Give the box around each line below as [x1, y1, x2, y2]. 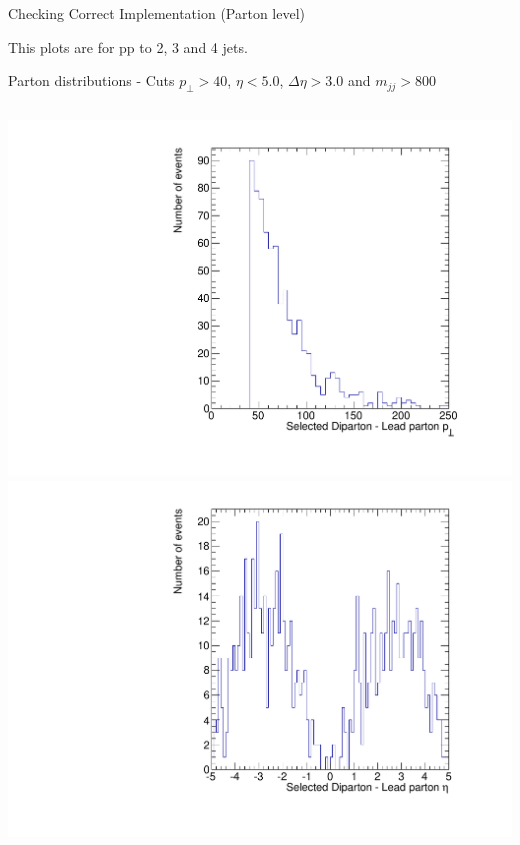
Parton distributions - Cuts [8, 70, 175, 91]
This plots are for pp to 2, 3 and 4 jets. [8, 36, 248, 57]
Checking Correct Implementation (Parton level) [8, 3, 306, 23]
